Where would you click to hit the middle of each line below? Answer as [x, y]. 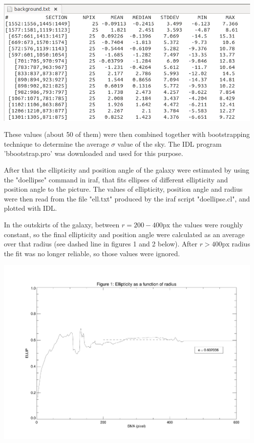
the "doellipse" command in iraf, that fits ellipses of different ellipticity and [116, 179]
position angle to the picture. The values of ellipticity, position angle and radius [123, 189]
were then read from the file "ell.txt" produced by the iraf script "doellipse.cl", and [127, 198]
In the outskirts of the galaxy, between [62, 224]
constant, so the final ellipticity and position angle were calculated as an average [124, 234]
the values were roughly [208, 224]
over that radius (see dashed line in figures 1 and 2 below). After [101, 244]
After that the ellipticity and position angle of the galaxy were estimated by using [127, 169]
